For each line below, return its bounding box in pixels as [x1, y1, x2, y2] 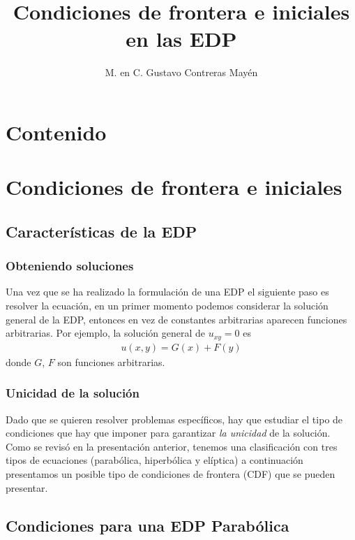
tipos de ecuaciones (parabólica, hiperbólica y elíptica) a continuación [6, 453, 303, 467]
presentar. [6, 480, 48, 495]
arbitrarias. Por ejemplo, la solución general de [6, 326, 206, 340]
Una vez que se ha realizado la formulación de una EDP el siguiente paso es [6, 284, 329, 299]
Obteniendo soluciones [6, 257, 134, 275]
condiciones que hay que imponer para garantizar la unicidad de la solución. [6, 425, 331, 440]
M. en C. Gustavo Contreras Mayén [105, 65, 258, 80]
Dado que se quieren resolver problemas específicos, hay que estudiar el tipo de [6, 411, 343, 426]
